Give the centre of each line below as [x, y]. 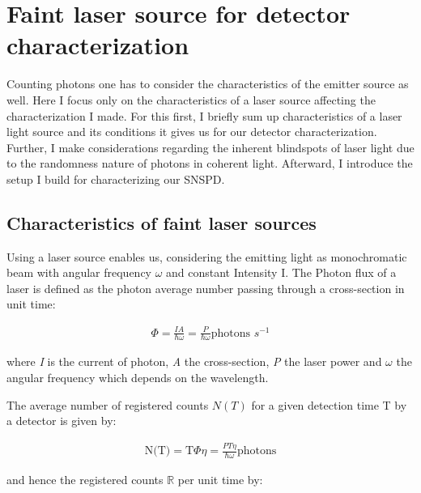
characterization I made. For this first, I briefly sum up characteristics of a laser [204, 115]
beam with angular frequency [79, 272]
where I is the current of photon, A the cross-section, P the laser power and [194, 361]
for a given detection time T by [329, 404]
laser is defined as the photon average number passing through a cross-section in [206, 288]
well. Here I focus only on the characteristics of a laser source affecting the [191, 99]
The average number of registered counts [108, 404]
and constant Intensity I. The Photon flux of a [281, 272]
